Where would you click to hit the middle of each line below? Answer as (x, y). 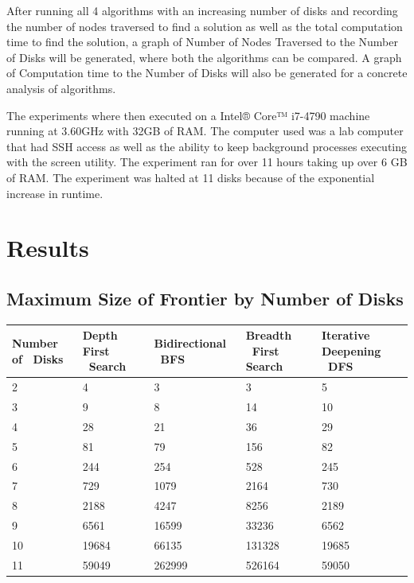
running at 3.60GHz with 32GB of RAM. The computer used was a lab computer (205, 131)
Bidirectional (190, 343)
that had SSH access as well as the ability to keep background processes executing (207, 146)
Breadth (269, 335)
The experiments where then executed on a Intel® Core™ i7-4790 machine (188, 115)
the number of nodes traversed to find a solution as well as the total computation (205, 26)
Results (48, 248)
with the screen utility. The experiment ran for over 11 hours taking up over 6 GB (207, 162)
